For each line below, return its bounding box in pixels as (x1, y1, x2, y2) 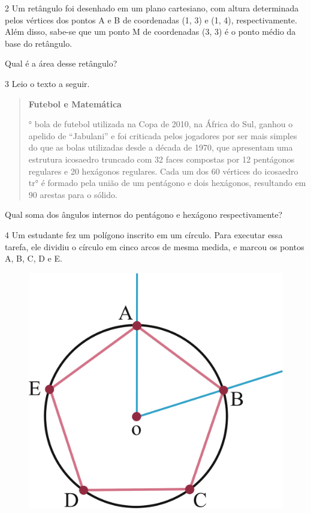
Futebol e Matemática (28, 97, 122, 110)
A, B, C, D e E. (5, 252, 62, 265)
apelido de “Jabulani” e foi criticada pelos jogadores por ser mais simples (28, 129, 297, 142)
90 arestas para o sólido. (28, 188, 117, 200)
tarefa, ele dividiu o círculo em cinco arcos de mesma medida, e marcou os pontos (5, 240, 304, 253)
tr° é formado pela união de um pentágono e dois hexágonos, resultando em (28, 176, 306, 189)
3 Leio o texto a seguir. (5, 77, 90, 89)
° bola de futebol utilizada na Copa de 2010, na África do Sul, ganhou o (28, 118, 293, 130)
